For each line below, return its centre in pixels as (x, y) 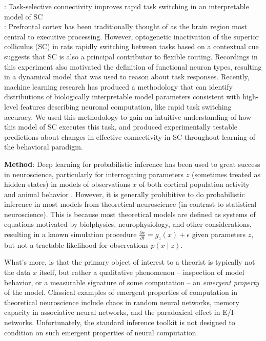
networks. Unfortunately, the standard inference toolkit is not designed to (120, 322)
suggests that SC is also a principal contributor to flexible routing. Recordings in (131, 56)
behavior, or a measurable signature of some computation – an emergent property (132, 282)
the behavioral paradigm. (44, 147)
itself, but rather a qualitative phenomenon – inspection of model (142, 272)
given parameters (219, 234)
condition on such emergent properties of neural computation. (101, 332)
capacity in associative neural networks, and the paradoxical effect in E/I (119, 312)
